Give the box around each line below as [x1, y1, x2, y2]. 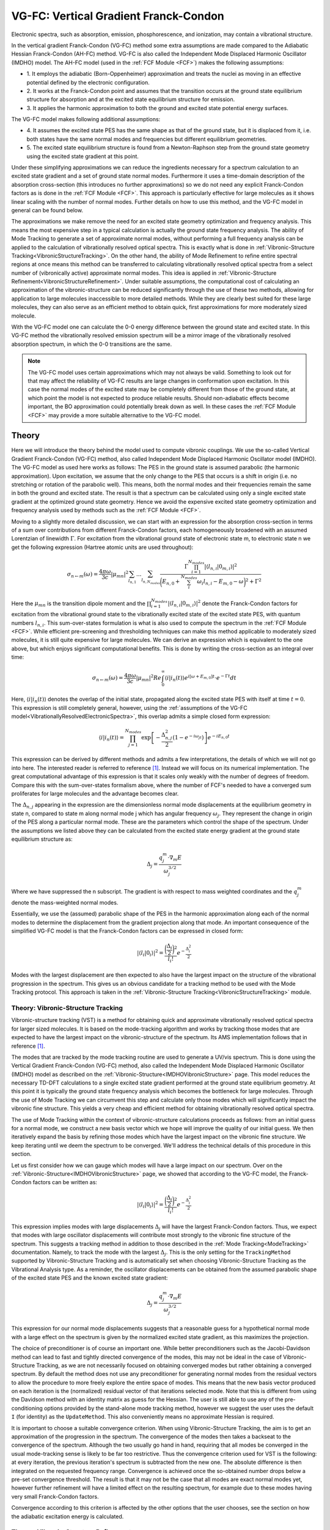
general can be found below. [11, 206, 84, 214]
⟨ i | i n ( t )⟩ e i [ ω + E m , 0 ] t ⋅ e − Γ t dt [164, 673, 237, 683]
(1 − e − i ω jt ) [172, 733, 204, 741]
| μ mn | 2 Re [136, 673, 162, 683]
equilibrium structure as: [11, 835, 73, 843]
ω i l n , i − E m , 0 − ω [197, 578, 244, 587]
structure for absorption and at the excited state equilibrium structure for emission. [26, 95, 235, 103]
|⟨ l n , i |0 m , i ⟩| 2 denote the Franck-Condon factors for [167, 599, 298, 608]
